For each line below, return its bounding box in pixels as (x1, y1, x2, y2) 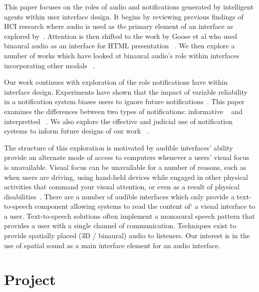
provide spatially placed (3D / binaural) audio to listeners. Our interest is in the (4, 230, 250, 241)
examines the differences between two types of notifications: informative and (4, 106, 243, 116)
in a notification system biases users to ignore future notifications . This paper (4, 96, 245, 107)
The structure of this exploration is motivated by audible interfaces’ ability (4, 142, 233, 152)
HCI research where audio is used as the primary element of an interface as (4, 21, 234, 31)
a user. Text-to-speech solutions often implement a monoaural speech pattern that (4, 210, 255, 221)
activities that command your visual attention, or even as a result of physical (4, 181, 240, 192)
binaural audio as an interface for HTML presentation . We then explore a (4, 40, 235, 51)
